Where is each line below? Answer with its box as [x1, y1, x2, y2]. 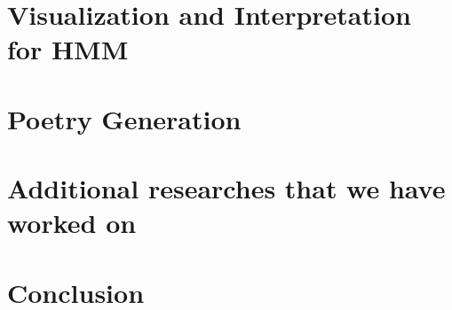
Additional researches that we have [7, 170, 446, 206]
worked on [7, 205, 137, 241]
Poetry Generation [7, 100, 242, 136]
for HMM [7, 31, 129, 67]
